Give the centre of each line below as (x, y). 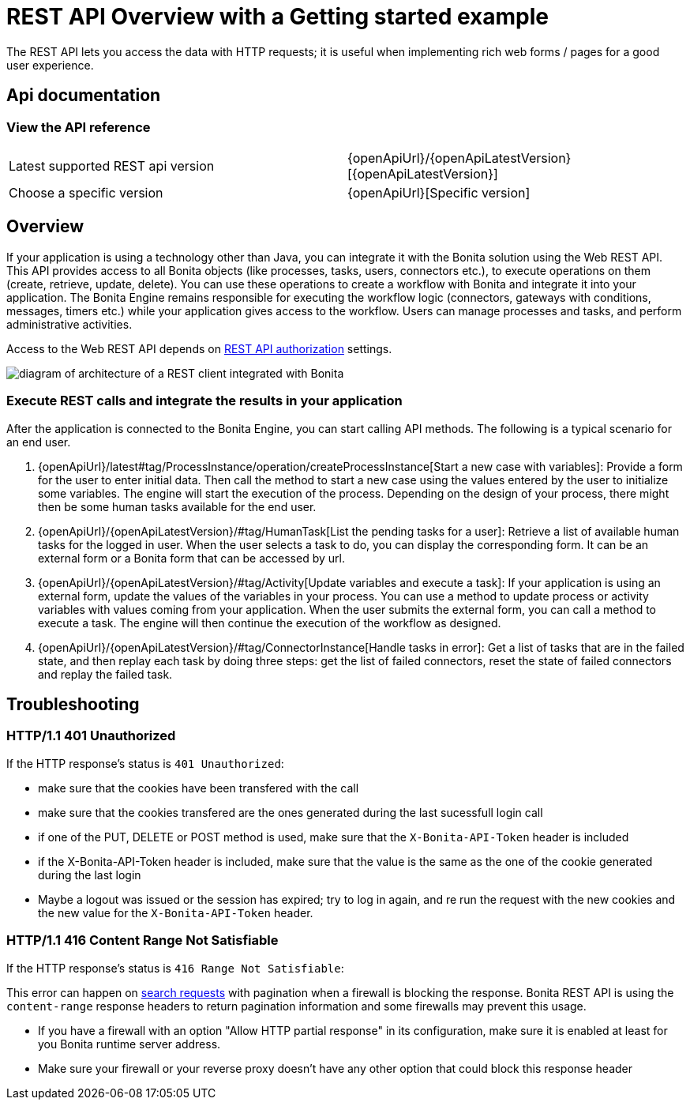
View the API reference (79, 127)
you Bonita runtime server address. (129, 1044)
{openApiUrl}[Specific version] (439, 192)
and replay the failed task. (105, 674)
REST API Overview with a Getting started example (278, 17)
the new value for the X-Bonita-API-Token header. (176, 912)
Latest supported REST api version (112, 166)
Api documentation (84, 96)
